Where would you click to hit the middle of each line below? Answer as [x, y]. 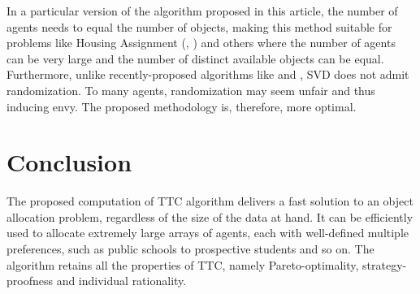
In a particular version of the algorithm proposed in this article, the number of [202, 11]
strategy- [385, 264]
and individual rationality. [121, 281]
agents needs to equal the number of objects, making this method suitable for [199, 26]
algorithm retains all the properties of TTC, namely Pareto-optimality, [183, 264]
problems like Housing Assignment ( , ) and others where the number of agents [201, 43]
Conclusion [69, 162]
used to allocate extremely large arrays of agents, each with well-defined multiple [208, 233]
